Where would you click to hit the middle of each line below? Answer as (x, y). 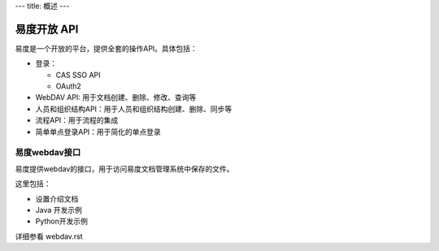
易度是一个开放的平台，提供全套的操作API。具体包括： (106, 48)
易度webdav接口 (48, 153)
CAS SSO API (78, 75)
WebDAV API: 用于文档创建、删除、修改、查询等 (116, 97)
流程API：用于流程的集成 (77, 120)
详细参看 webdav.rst (49, 236)
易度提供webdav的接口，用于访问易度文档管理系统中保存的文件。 (125, 169)
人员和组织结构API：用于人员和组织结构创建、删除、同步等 (134, 109)
